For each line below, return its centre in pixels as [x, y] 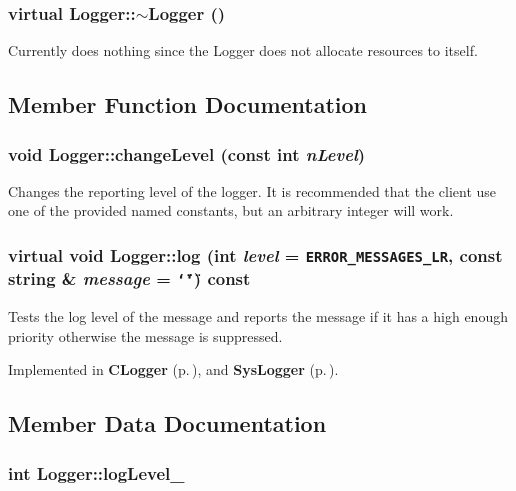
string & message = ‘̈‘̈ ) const [129, 278]
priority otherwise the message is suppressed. [145, 335]
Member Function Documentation [188, 104]
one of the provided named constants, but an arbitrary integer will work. [231, 210]
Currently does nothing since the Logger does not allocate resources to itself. [243, 50]
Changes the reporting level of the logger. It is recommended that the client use [252, 190]
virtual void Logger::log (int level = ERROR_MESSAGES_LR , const [255, 254]
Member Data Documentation [167, 423]
